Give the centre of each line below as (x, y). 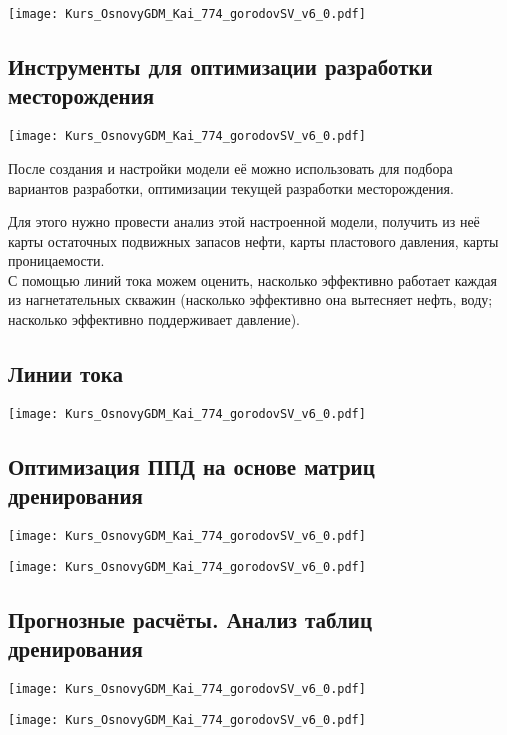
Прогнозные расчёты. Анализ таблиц (190, 618)
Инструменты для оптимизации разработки (220, 66)
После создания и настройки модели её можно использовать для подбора (230, 167)
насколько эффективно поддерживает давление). (154, 319)
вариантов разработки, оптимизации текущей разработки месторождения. (231, 187)
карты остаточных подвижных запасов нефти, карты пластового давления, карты (253, 240)
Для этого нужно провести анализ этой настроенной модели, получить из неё (244, 221)
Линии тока (65, 373)
